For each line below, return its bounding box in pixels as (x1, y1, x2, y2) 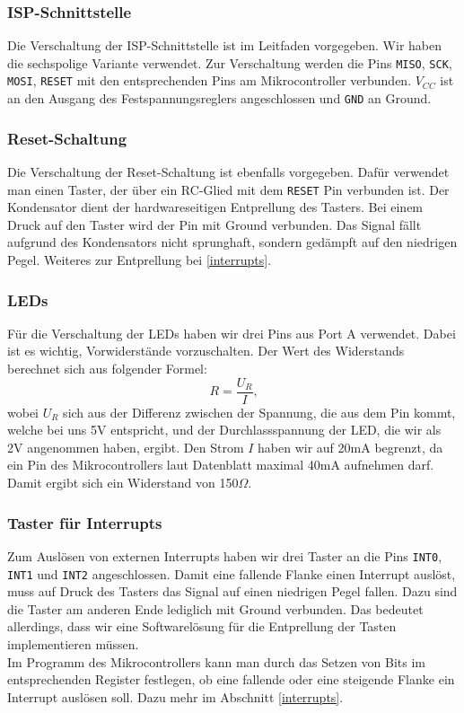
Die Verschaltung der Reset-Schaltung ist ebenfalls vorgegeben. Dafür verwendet (7, 163, 450, 180)
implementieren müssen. (7, 634, 139, 653)
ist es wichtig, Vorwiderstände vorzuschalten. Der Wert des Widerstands (7, 341, 405, 360)
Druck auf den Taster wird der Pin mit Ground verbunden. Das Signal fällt (7, 215, 422, 233)
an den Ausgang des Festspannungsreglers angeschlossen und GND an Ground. (7, 89, 432, 108)
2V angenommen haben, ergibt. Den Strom (7, 437, 244, 456)
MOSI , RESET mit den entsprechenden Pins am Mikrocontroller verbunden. (7, 71, 412, 90)
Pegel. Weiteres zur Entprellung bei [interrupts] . (7, 251, 272, 269)
